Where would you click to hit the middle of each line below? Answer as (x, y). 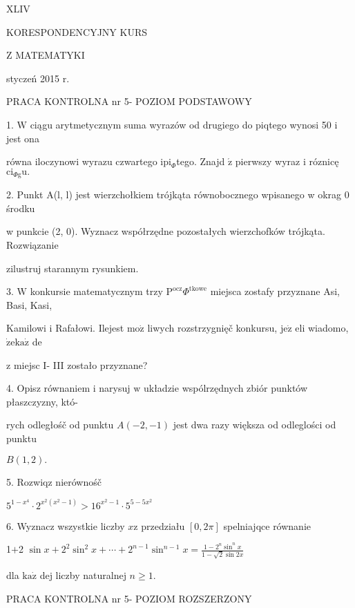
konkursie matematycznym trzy (96, 291)
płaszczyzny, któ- (42, 401)
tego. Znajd (201, 161)
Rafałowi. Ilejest (90, 328)
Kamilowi (26, 328)
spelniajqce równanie (267, 525)
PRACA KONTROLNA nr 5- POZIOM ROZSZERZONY (129, 598)
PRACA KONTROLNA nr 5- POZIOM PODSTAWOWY (129, 101)
